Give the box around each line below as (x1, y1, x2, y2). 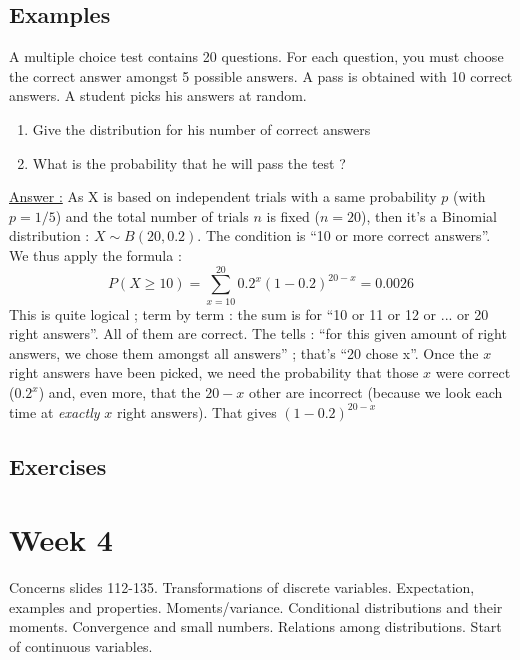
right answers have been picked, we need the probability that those (9, 362, 419, 383)
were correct (435, 362, 511, 383)
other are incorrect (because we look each (249, 382, 503, 403)
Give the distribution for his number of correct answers (32, 118, 371, 139)
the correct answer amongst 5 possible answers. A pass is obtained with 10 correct (9, 65, 513, 86)
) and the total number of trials (55, 205, 249, 226)
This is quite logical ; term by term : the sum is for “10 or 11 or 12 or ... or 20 (9, 303, 489, 324)
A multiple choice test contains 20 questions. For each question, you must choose (9, 46, 504, 67)
